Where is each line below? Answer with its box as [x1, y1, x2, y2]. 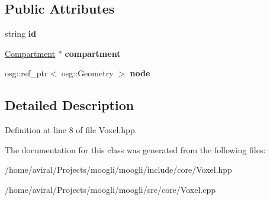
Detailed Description [5, 96, 134, 114]
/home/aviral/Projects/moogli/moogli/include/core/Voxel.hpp [5, 163, 232, 176]
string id [5, 27, 37, 40]
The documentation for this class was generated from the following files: [5, 143, 266, 156]
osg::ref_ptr [5, 67, 48, 79]
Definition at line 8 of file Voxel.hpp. [5, 124, 137, 136]
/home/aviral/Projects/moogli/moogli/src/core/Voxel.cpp [5, 183, 216, 195]
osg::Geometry [61, 67, 114, 79]
